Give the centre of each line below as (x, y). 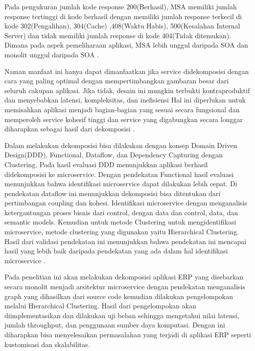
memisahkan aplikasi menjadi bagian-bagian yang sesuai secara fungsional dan (122, 109)
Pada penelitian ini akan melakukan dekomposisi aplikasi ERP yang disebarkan (124, 277)
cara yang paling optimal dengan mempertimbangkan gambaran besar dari (117, 81)
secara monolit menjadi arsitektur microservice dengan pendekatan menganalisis (125, 287)
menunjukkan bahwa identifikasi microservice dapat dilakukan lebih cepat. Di (121, 184)
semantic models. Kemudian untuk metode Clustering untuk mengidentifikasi (120, 222)
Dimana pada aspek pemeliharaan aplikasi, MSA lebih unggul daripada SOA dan (126, 45)
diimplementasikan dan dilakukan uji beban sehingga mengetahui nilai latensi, (122, 315)
